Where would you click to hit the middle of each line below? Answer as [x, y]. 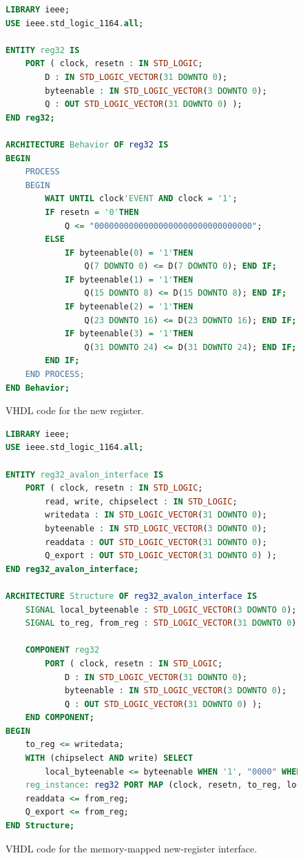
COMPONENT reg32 [62, 650]
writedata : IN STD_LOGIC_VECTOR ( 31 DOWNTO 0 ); [156, 515]
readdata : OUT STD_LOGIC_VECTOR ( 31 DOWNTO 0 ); [156, 542]
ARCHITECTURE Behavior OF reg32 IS [87, 144]
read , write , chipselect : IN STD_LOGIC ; [141, 501]
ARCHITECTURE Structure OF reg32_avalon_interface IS [132, 596]
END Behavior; [38, 388]
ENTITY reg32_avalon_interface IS [85, 474]
